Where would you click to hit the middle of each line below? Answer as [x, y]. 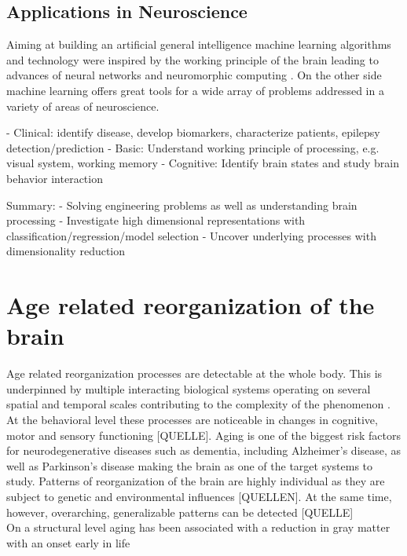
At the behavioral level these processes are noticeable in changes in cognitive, [192, 420]
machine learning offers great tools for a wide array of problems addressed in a [195, 90]
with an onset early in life [68, 542]
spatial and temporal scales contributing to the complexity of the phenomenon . [198, 404]
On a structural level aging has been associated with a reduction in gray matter [198, 527]
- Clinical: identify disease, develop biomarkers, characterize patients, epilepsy [193, 132]
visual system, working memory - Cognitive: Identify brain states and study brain [203, 163]
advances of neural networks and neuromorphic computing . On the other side [194, 75]
